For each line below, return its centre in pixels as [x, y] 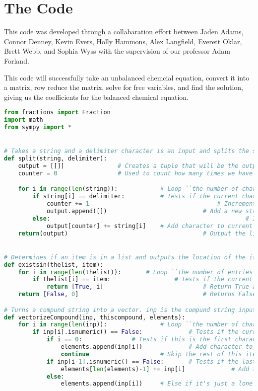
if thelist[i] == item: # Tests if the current [143, 279]
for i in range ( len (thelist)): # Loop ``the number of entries [135, 272]
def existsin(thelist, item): [54, 265]
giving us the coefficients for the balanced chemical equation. [96, 97]
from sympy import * [38, 127]
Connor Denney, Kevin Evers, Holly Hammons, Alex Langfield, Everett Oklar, [123, 41]
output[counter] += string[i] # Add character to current [150, 226]
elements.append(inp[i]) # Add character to [157, 347]
